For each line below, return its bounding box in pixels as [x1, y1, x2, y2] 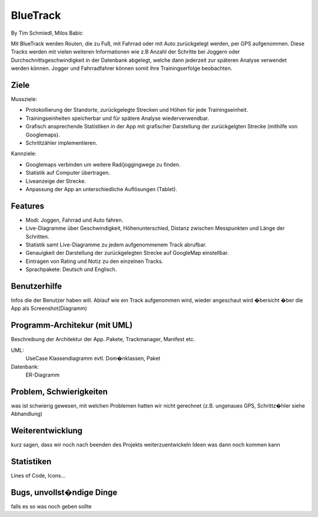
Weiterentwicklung [11, 426, 82, 436]
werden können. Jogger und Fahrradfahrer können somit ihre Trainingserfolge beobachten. [11, 65, 233, 72]
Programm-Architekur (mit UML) [11, 321, 132, 331]
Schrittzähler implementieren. [25, 139, 97, 146]
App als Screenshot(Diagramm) [11, 305, 88, 312]
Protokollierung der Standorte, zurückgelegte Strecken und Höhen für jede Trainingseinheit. [25, 106, 249, 114]
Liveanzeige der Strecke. [25, 177, 87, 185]
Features [11, 201, 44, 211]
